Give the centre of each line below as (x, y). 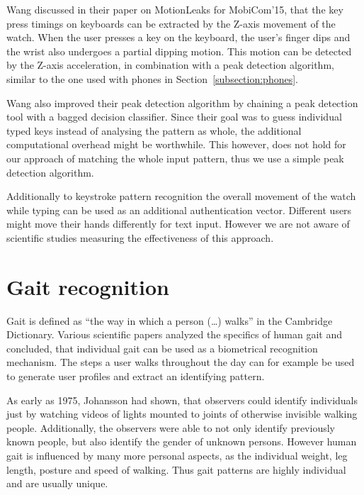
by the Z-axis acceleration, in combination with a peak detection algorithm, (170, 65)
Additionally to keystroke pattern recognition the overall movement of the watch (181, 196)
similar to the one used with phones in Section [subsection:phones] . (152, 78)
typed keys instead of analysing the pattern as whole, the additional (154, 130)
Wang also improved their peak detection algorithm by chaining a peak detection (182, 102)
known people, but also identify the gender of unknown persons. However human (182, 441)
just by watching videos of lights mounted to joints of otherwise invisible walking (182, 414)
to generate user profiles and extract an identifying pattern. (136, 376)
